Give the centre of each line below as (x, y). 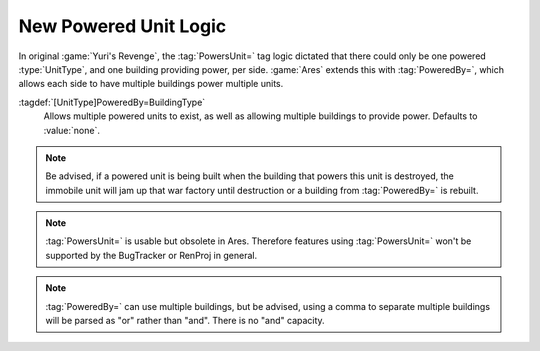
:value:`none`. (71, 130)
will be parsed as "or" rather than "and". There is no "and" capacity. (185, 321)
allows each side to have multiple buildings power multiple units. (151, 84)
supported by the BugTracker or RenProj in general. (151, 255)
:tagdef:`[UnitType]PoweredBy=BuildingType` (112, 102)
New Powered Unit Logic (122, 26)
